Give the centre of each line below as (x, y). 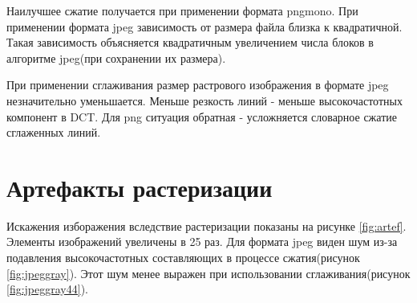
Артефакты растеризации (140, 187)
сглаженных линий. (54, 132)
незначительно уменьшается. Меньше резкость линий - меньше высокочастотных (204, 100)
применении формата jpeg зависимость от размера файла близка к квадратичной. (204, 26)
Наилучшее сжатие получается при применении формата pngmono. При (182, 10)
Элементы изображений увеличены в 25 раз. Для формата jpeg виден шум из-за (202, 242)
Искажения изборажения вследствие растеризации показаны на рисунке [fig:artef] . (206, 225)
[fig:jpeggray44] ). (47, 289)
